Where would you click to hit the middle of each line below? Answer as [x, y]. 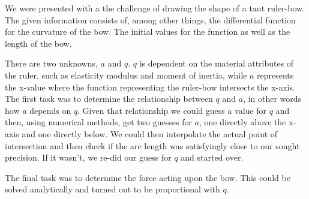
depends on [50, 110]
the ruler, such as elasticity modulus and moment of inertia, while [126, 75]
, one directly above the [243, 122]
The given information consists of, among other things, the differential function [150, 19]
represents [275, 75]
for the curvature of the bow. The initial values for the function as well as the [148, 31]
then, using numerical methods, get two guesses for [98, 122]
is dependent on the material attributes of [217, 63]
